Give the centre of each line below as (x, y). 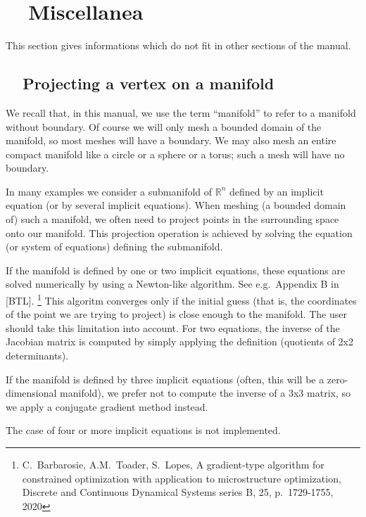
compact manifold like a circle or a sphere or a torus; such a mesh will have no (175, 154)
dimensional (31, 393)
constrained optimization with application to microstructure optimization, (182, 478)
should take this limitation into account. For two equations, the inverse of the (173, 327)
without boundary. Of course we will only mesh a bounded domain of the (164, 126)
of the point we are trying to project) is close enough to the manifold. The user (176, 314)
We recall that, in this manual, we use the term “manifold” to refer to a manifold (181, 112)
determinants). (37, 356)
